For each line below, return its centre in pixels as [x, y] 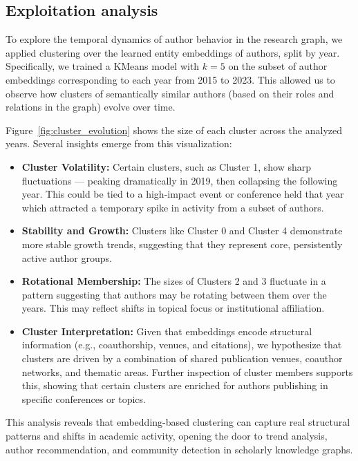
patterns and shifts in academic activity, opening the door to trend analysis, [167, 436]
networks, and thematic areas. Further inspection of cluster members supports [187, 371]
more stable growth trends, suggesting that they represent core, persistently [182, 244]
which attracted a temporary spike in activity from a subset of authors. [173, 207]
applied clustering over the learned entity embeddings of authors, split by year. [173, 52]
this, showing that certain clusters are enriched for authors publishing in [175, 385]
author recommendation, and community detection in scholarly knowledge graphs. [179, 449]
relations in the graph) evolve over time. [91, 107]
